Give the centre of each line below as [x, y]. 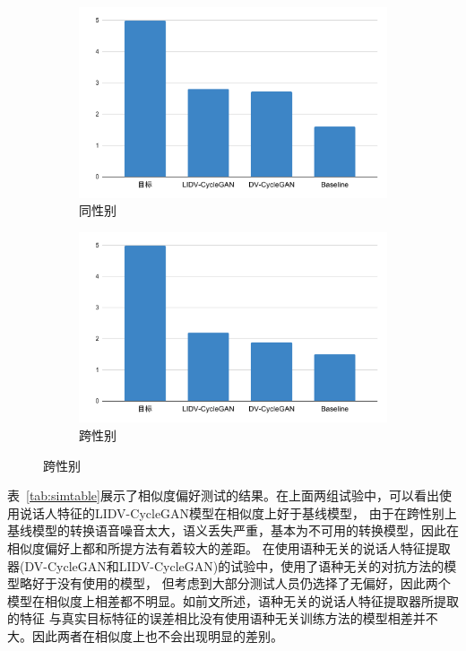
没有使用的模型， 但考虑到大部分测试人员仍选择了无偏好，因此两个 [254, 583]
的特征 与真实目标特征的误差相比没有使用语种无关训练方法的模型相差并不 [223, 618]
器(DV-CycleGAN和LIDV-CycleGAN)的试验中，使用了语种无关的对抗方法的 [226, 565]
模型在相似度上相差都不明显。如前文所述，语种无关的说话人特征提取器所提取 [233, 600]
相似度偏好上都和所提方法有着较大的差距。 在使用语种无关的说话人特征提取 [229, 548]
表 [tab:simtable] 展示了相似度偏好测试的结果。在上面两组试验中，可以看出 [223, 495]
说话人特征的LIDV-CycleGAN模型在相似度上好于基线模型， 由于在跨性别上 [238, 512]
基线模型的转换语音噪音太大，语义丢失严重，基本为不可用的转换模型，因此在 [233, 530]
